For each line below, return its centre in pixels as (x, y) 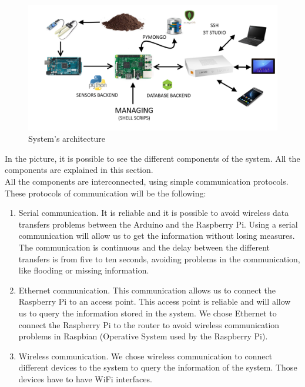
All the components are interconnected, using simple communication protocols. (147, 181)
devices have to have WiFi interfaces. (85, 378)
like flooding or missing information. (84, 270)
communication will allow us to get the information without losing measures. (157, 236)
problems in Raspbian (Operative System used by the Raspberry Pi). (143, 336)
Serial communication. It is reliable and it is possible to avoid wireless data (154, 213)
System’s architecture (67, 139)
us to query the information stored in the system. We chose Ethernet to (148, 313)
